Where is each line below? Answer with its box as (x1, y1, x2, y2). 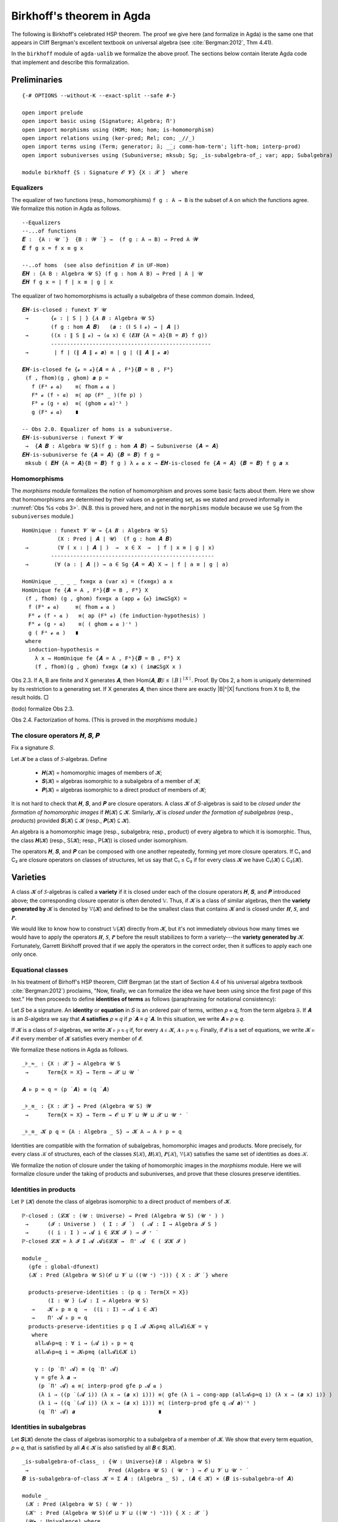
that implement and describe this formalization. (11, 58, 129, 66)
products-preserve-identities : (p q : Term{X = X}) (28, 1289, 189, 1296)
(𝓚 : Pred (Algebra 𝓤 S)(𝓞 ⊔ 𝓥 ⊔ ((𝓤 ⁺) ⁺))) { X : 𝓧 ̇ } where (28, 1272, 228, 1278)
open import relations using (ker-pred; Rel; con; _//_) (22, 135, 196, 142)
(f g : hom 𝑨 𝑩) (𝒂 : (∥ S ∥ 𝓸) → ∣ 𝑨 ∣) (50, 323, 181, 330)
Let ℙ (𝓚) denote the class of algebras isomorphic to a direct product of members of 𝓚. (11, 1198, 231, 1205)
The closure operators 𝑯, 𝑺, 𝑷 (11, 731, 100, 740)
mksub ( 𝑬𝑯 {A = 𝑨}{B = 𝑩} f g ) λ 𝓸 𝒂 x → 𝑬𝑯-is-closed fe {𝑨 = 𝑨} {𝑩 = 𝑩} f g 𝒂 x (25, 460, 289, 467)
